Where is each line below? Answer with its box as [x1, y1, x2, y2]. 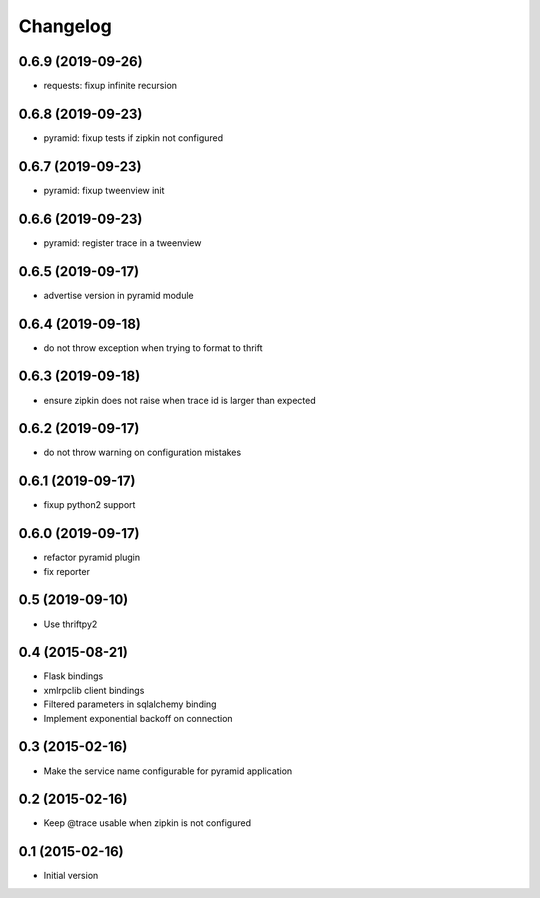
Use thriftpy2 [43, 618, 98, 630]
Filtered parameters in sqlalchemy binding [43, 698, 217, 710]
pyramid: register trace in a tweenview [43, 236, 202, 249]
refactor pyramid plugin [43, 551, 141, 564]
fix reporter [43, 565, 90, 577]
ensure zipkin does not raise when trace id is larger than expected [43, 394, 316, 406]
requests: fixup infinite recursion [43, 80, 178, 92]
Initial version [43, 870, 99, 882]
